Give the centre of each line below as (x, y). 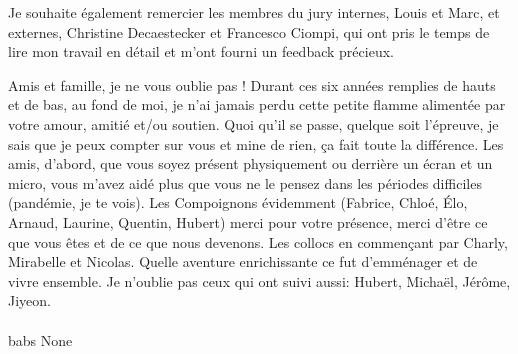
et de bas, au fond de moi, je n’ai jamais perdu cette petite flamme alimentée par (257, 104)
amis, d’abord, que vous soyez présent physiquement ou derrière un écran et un (250, 163)
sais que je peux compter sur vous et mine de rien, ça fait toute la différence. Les (256, 143)
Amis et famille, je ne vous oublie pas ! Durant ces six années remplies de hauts (252, 84)
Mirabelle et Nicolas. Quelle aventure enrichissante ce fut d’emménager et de (243, 261)
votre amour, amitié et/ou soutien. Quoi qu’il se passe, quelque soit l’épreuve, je (253, 123)
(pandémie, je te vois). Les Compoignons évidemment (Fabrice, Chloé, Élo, (238, 202)
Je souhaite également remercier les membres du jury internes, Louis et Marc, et (254, 12)
